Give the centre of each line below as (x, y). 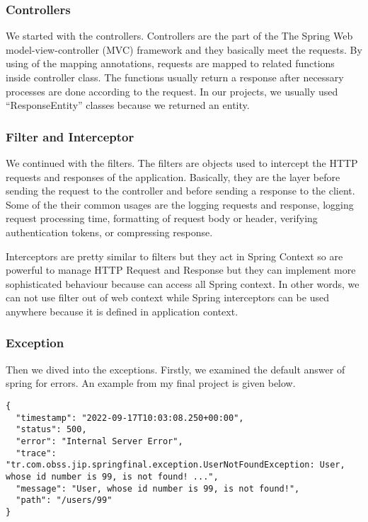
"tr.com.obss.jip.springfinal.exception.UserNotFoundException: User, (176, 465)
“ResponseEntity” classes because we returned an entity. (128, 105)
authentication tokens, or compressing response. (109, 232)
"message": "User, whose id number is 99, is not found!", (158, 488)
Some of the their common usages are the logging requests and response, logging (180, 204)
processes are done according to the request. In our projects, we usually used (172, 91)
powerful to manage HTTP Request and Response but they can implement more (181, 270)
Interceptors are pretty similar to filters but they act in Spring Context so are (174, 256)
